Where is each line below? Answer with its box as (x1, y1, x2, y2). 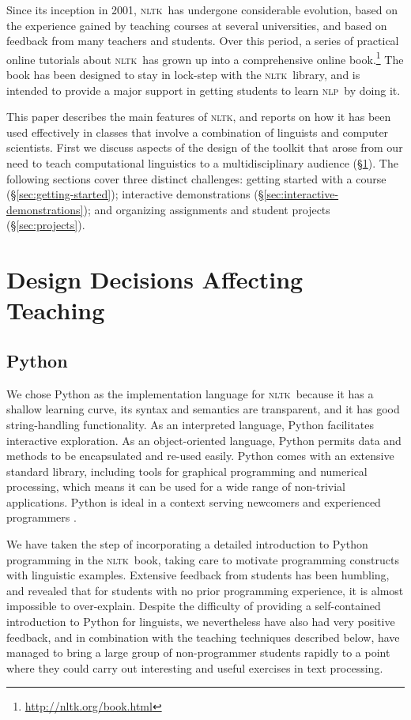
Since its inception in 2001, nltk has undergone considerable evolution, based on (6, 2, 398, 17)
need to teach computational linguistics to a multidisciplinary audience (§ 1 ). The (6, 155, 398, 171)
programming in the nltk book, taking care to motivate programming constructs (6, 551, 399, 567)
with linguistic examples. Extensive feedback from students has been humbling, (6, 567, 390, 583)
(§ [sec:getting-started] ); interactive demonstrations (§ (6, 186, 264, 202)
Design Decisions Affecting (6, 263, 304, 296)
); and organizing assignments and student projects (83, 201, 330, 217)
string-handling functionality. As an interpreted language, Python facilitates (6, 416, 374, 432)
